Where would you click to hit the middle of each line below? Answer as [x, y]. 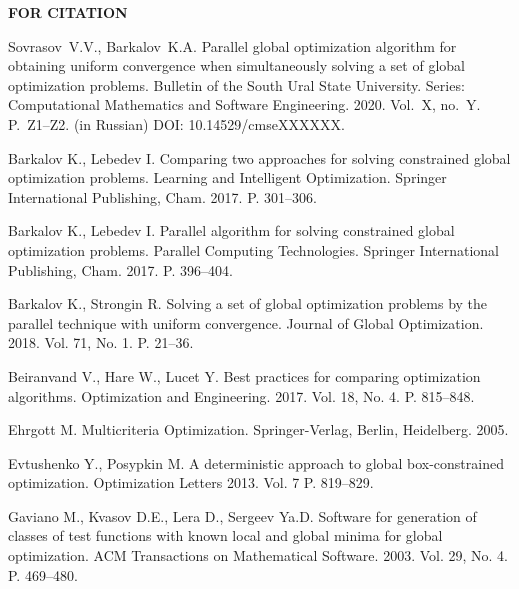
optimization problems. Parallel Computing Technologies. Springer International [253, 249]
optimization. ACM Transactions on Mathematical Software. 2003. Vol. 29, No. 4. [258, 555]
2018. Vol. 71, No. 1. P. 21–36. [101, 342]
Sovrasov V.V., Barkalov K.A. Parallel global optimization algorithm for [232, 45]
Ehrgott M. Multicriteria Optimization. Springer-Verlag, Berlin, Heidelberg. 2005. [258, 429]
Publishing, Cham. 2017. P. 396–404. [120, 269]
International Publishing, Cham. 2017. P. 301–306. [162, 196]
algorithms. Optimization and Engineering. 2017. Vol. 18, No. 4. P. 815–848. [241, 395]
